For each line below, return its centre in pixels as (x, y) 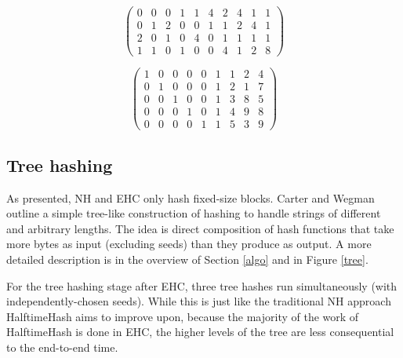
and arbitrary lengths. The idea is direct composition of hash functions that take (200, 228)
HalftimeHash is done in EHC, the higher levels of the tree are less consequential (200, 332)
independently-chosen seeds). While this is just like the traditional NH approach (199, 301)
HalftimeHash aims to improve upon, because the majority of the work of (183, 316)
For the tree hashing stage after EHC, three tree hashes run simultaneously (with (202, 285)
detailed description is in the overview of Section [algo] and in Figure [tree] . (187, 259)
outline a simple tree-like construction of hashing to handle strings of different (194, 213)
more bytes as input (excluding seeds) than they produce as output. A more (189, 244)
